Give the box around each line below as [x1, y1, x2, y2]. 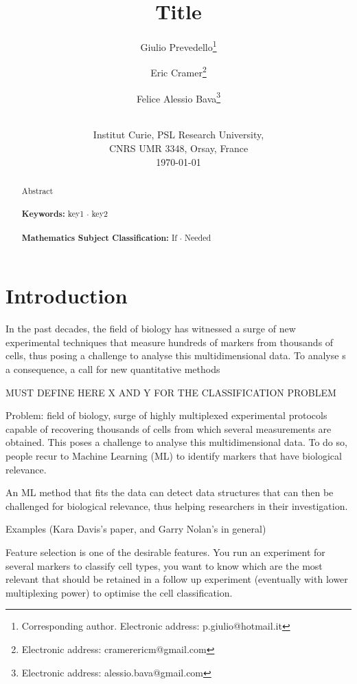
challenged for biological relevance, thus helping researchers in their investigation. [5, 498, 348, 513]
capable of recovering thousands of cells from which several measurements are [5, 421, 332, 436]
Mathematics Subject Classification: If [21, 231, 177, 244]
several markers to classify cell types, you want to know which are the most [5, 558, 323, 573]
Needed [185, 231, 211, 243]
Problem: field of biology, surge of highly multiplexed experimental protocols [5, 408, 327, 423]
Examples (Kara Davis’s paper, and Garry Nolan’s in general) [5, 522, 266, 536]
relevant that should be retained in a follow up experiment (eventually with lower [5, 572, 348, 586]
